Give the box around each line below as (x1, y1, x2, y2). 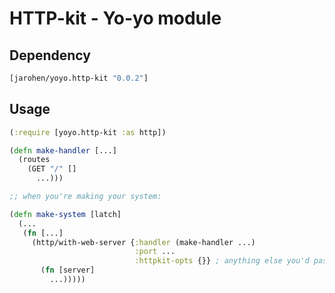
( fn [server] (40, 265, 96, 276)
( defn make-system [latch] (9, 209, 122, 219)
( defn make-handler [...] (9, 145, 117, 156)
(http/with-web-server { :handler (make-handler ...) (31, 237, 256, 247)
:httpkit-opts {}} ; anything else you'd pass (134, 256, 332, 266)
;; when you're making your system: (9, 192, 162, 202)
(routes (18, 155, 51, 165)
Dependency (9, 47, 91, 64)
